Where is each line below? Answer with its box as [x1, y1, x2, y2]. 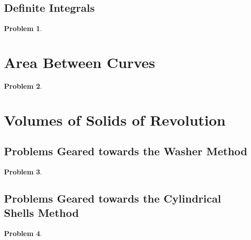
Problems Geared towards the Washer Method [4, 143, 248, 159]
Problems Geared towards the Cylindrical [4, 191, 221, 206]
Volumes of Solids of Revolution [4, 109, 226, 130]
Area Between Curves [4, 52, 155, 72]
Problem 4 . [4, 228, 42, 239]
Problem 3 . [4, 167, 42, 177]
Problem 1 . [4, 23, 42, 34]
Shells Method [4, 205, 79, 220]
